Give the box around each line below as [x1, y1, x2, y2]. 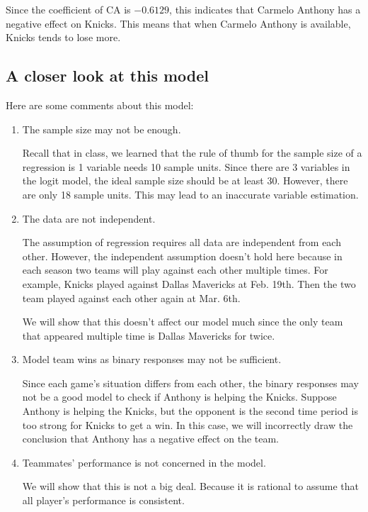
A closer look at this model [6, 65, 209, 87]
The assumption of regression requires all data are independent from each [22, 235, 341, 250]
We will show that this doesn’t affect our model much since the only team [22, 314, 343, 329]
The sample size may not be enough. [22, 121, 181, 136]
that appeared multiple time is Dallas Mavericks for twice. [22, 328, 275, 343]
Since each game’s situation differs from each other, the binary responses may [22, 375, 359, 390]
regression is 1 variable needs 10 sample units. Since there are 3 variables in [22, 159, 350, 174]
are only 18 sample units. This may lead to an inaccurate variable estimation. [22, 187, 359, 201]
